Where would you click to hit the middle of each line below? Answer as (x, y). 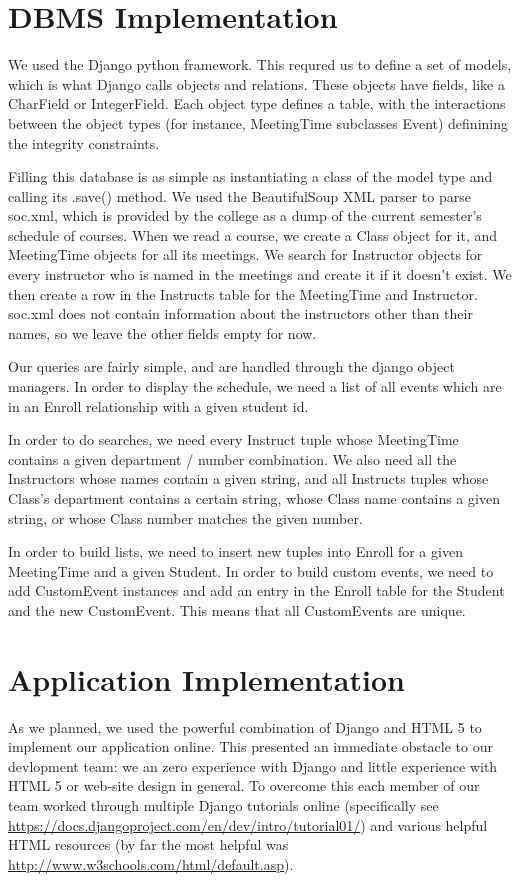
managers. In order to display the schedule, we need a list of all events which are (255, 386)
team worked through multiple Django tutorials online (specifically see (223, 805)
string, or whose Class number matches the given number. (185, 517)
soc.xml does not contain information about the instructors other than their (240, 313)
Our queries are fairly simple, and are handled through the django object (231, 366)
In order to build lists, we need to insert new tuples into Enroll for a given (235, 551)
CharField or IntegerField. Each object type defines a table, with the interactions (257, 103)
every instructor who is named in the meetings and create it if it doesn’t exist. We (260, 274)
